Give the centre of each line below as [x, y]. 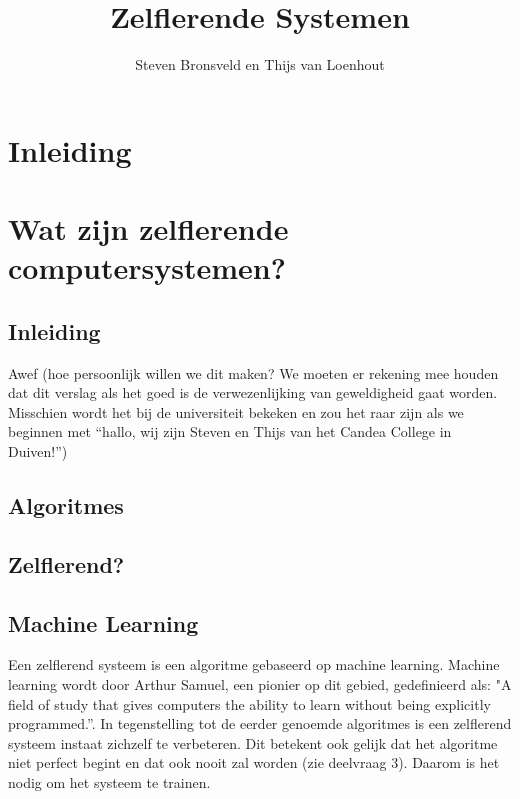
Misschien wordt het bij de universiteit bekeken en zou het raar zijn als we [236, 411]
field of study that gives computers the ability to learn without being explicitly [249, 703]
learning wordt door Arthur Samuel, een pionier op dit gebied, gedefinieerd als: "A [260, 684]
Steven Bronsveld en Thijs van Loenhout [260, 64]
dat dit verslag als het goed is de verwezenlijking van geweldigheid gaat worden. [253, 392]
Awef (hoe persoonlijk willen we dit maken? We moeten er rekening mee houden [253, 372]
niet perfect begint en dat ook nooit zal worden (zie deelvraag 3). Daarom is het [254, 762]
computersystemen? [147, 267]
